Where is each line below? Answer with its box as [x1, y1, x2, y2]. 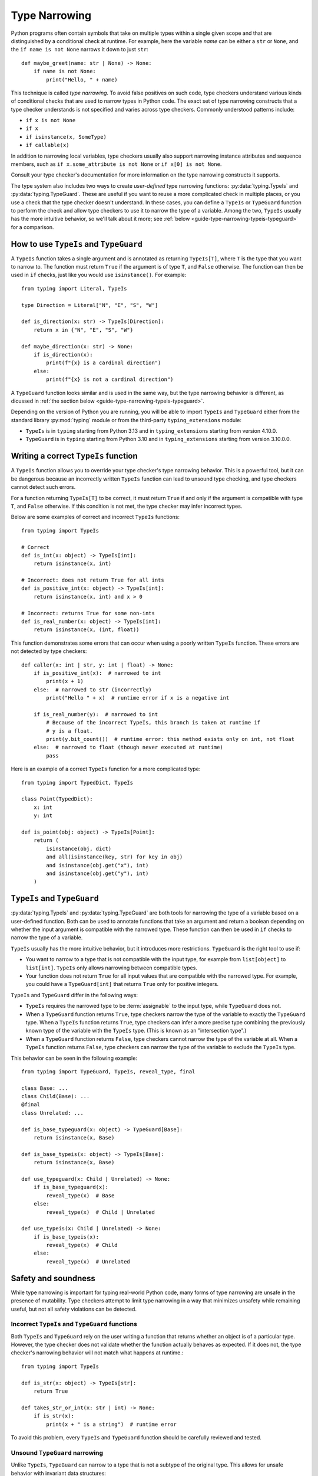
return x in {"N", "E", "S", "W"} [33, 326, 134, 333]
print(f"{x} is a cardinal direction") [46, 360, 161, 366]
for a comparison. [11, 223, 54, 230]
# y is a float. [46, 727, 93, 734]
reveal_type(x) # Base [46, 1192, 115, 1199]
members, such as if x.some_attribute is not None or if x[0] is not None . [11, 161, 222, 168]
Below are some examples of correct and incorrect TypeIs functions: [11, 514, 180, 521]
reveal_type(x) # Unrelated [46, 1258, 131, 1265]
